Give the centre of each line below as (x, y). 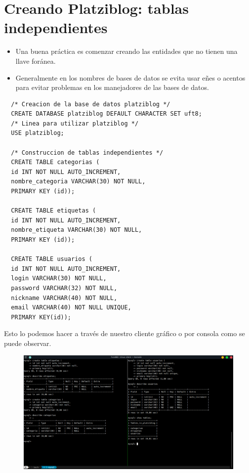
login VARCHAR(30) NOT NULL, (59, 279)
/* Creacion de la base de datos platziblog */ (91, 104)
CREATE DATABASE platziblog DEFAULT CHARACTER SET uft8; (106, 114)
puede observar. (28, 343)
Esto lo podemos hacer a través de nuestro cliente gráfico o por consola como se (124, 333)
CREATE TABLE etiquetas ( (54, 211)
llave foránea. (36, 61)
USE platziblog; (38, 133)
